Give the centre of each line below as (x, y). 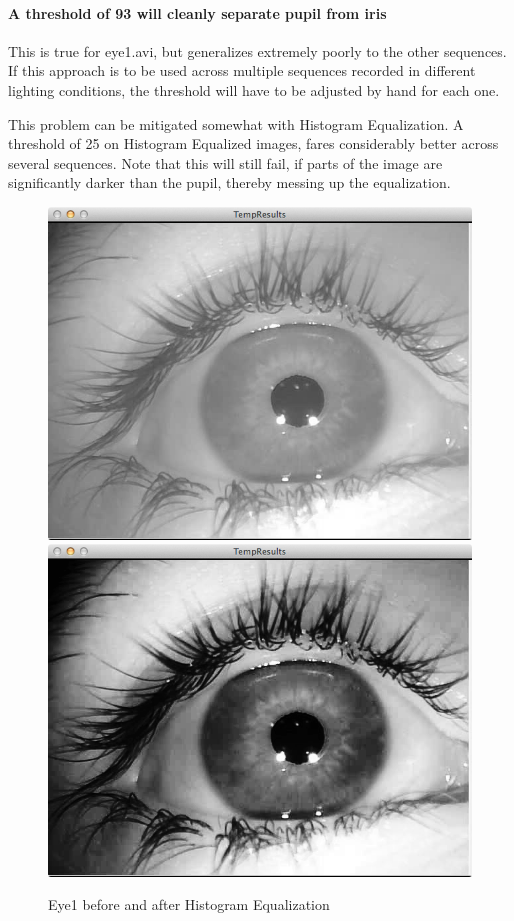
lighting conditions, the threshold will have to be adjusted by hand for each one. (254, 89)
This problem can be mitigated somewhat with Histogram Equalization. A (236, 123)
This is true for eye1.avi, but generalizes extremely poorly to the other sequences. (257, 50)
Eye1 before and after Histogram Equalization (189, 904)
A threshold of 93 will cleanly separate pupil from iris (197, 12)
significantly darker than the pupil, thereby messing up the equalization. (229, 182)
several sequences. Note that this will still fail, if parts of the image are (225, 162)
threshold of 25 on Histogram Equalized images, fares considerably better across (253, 143)
